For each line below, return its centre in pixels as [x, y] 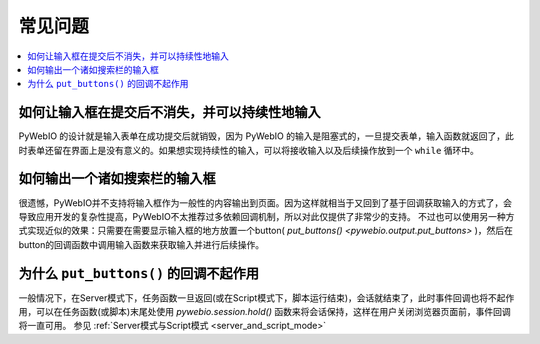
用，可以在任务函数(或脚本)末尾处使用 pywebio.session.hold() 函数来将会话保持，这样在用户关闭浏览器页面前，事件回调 [265, 311]
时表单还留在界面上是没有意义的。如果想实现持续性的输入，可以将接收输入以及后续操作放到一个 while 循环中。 [249, 150]
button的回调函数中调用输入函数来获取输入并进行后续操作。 [141, 244]
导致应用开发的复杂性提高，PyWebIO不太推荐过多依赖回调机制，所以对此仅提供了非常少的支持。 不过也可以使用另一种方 [266, 216]
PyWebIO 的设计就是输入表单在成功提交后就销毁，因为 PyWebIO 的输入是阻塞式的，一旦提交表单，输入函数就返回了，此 [266, 136]
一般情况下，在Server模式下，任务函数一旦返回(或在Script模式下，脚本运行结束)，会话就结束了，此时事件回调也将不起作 [266, 297]
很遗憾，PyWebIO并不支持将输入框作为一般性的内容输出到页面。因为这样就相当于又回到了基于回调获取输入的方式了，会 [265, 202]
